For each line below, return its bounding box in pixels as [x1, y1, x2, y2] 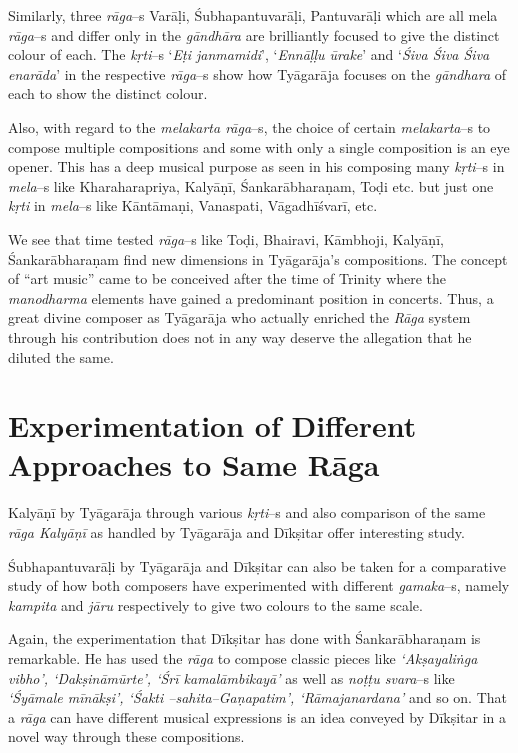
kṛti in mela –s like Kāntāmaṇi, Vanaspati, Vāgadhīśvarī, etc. [8, 195, 378, 216]
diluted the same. [8, 346, 114, 367]
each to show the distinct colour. [8, 83, 208, 104]
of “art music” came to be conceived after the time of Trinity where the [8, 268, 447, 289]
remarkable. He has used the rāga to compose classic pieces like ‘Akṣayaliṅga [8, 647, 478, 668]
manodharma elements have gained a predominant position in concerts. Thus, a [8, 287, 494, 308]
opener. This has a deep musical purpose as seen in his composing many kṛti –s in [8, 156, 505, 177]
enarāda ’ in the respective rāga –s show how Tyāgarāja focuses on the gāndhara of [8, 63, 507, 84]
